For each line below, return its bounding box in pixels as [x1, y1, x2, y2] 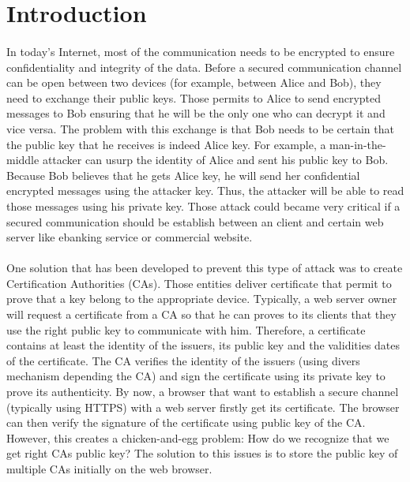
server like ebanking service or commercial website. [6, 229, 253, 245]
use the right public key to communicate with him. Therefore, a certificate [6, 321, 366, 338]
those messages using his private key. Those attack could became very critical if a [6, 197, 401, 214]
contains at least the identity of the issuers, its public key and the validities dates [6, 337, 401, 353]
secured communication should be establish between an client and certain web [6, 213, 384, 230]
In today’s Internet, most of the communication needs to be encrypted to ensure [6, 43, 395, 59]
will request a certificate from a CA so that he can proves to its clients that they [6, 306, 397, 323]
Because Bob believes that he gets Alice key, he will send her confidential [6, 166, 360, 183]
